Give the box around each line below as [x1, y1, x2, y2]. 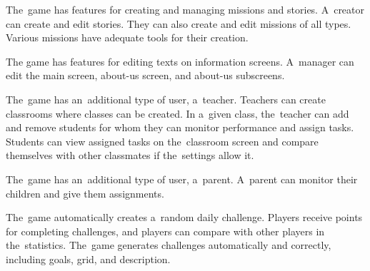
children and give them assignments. [6, 185, 164, 200]
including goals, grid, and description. [6, 251, 171, 266]
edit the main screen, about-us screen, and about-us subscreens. [6, 68, 285, 83]
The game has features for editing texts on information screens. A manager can [6, 53, 354, 68]
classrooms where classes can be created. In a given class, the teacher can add [6, 106, 349, 121]
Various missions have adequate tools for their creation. [6, 30, 249, 45]
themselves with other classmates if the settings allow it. [6, 148, 254, 163]
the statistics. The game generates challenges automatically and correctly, [6, 237, 331, 252]
